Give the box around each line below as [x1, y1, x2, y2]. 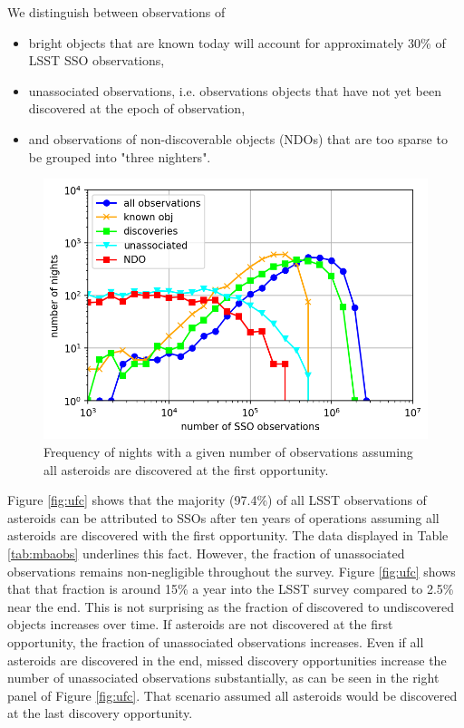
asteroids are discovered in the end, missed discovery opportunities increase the [7, 650, 447, 669]
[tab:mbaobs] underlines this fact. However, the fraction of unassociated [7, 544, 405, 562]
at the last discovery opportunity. [7, 704, 193, 723]
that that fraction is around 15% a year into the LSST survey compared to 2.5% [7, 579, 454, 598]
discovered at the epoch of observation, [28, 99, 246, 118]
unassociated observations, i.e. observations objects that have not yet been [28, 81, 442, 100]
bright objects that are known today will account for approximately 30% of [28, 33, 446, 52]
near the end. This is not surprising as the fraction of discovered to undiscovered [7, 597, 455, 616]
